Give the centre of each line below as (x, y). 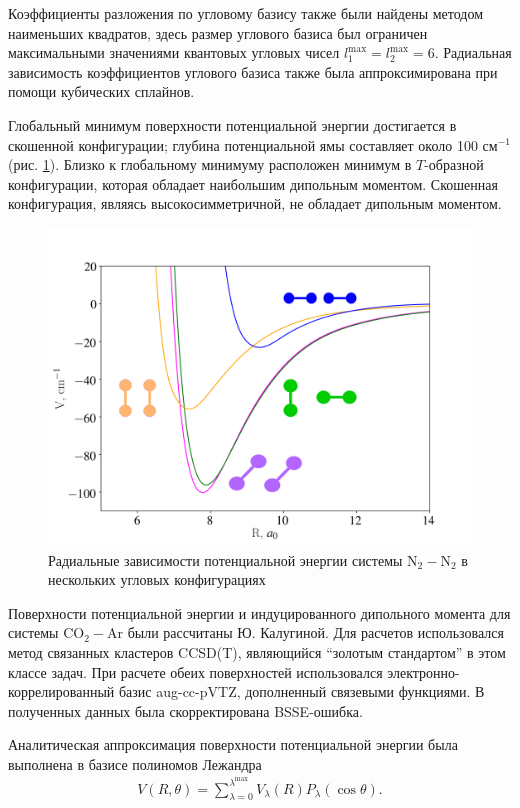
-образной (454, 164)
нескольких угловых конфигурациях (157, 579)
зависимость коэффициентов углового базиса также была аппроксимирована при (253, 71)
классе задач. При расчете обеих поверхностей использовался (195, 671)
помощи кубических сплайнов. (101, 91)
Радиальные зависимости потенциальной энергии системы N (233, 559)
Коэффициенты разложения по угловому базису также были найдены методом (246, 13)
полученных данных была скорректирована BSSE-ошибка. (185, 710)
